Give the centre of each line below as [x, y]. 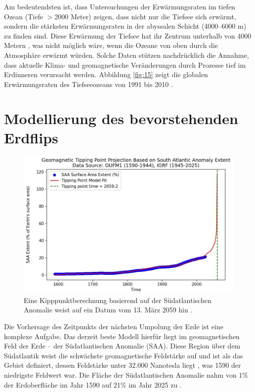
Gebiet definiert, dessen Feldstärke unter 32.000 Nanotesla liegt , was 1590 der [123, 365]
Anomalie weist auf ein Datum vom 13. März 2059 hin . [108, 310]
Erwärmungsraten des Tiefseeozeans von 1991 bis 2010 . [88, 84]
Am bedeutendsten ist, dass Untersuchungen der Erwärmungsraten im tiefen [120, 6]
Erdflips [31, 137]
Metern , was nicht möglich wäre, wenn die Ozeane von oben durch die [111, 45]
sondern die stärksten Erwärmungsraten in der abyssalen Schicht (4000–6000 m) [125, 26]
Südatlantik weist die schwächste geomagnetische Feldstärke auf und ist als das [124, 355]
